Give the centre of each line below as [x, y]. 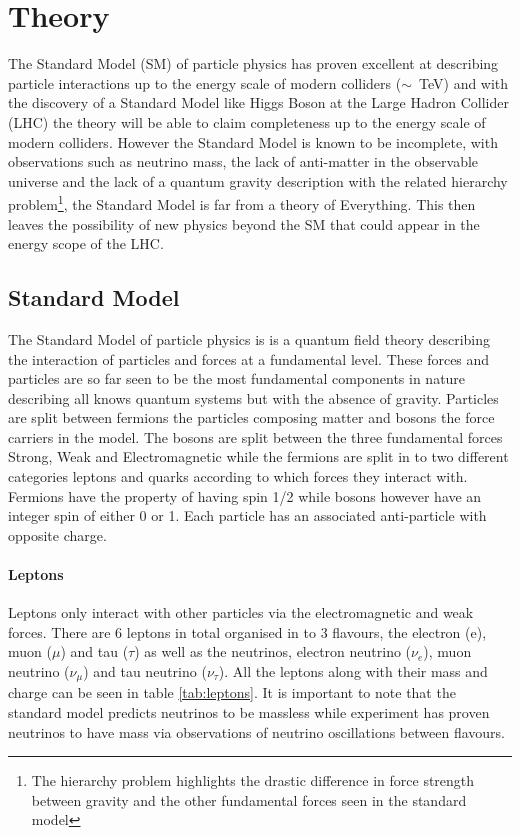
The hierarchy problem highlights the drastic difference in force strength [253, 780]
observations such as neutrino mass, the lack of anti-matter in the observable [243, 161]
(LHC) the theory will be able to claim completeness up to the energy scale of [247, 121]
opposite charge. [57, 534]
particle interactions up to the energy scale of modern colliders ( [205, 82]
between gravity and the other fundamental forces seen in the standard [249, 799]
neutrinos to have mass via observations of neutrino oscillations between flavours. [256, 731]
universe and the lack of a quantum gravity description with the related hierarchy [258, 180]
